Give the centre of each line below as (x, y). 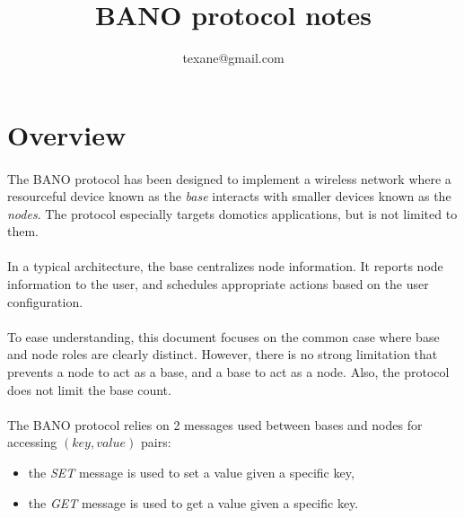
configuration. (45, 301)
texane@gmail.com (233, 58)
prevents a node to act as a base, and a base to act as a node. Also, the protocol (228, 372)
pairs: (156, 442)
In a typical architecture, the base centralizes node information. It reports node (225, 266)
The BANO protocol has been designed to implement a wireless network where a (229, 178)
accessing (32, 442)
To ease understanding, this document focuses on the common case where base (223, 336)
